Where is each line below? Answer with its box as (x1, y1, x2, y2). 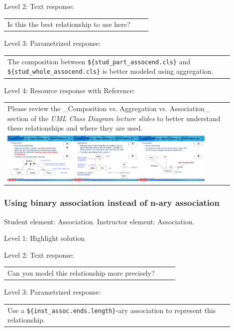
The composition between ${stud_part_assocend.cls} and (7, 56, 191, 66)
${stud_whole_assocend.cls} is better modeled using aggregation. (7, 66, 214, 76)
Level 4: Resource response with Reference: (4, 85, 135, 95)
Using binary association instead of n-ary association (4, 196, 220, 209)
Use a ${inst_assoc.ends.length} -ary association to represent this (7, 305, 216, 315)
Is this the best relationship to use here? (7, 19, 130, 29)
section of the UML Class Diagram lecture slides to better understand (7, 113, 221, 123)
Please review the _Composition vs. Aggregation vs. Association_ (7, 103, 210, 113)
